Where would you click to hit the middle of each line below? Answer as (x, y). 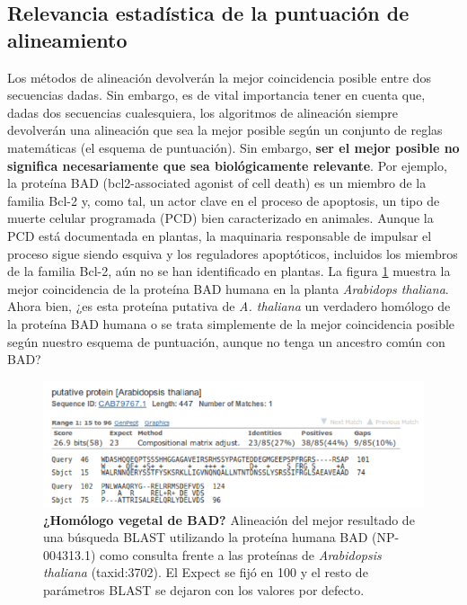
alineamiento (67, 39)
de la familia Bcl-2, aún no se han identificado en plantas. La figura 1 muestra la (229, 271)
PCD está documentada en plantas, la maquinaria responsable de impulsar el (220, 235)
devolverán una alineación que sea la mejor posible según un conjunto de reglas (225, 130)
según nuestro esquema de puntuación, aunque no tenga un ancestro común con (226, 341)
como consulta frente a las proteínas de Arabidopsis (240, 554)
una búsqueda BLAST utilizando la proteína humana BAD (206, 537)
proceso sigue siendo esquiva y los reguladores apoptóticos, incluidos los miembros (233, 253)
